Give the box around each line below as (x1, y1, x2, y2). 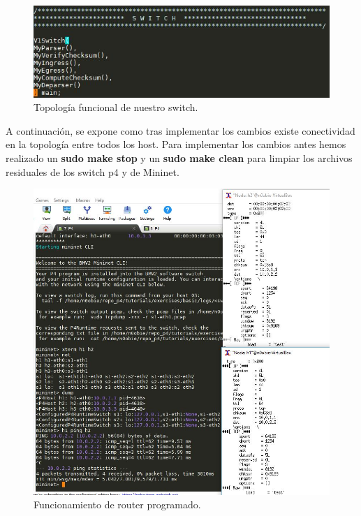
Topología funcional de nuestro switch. (34, 100, 198, 115)
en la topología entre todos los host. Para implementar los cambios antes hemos (6, 137, 346, 152)
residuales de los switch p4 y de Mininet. (6, 164, 179, 179)
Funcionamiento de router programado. (34, 497, 201, 512)
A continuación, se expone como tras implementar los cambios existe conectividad (6, 123, 355, 138)
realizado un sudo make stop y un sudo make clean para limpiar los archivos (6, 151, 353, 165)
